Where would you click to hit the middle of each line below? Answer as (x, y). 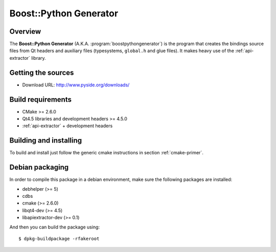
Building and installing (45, 141)
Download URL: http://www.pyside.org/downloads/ (76, 85)
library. (39, 58)
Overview (25, 31)
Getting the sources (42, 72)
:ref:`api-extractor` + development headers (67, 126)
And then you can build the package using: (54, 227)
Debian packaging (39, 167)
